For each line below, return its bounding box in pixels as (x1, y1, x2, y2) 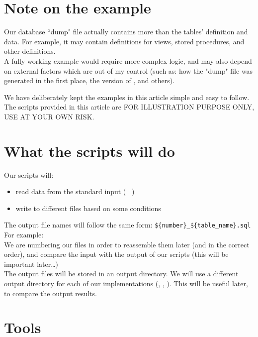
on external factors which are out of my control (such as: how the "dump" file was (4, 65, 253, 76)
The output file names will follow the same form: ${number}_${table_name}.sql (4, 220, 251, 230)
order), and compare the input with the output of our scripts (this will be (4, 249, 229, 259)
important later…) (4, 258, 59, 269)
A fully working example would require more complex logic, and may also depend (4, 55, 252, 66)
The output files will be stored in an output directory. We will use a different (4, 268, 239, 279)
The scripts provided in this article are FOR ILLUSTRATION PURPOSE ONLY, (4, 102, 255, 112)
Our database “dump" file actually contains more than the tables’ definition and (4, 26, 248, 37)
